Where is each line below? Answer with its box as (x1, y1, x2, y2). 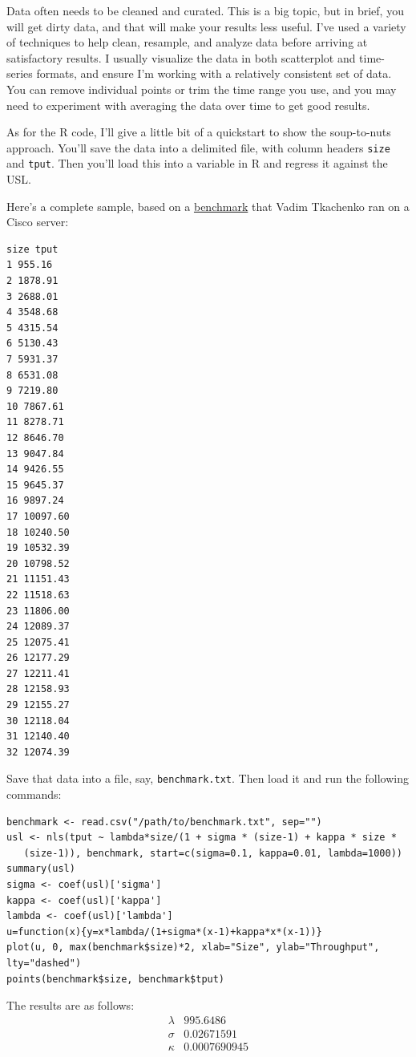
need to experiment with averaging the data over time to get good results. (6, 96, 370, 113)
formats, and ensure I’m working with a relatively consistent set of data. (36, 65, 392, 82)
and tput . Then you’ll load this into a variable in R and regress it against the (6, 155, 388, 172)
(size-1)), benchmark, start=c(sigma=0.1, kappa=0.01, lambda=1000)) (23, 847, 402, 859)
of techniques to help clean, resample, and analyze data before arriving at (6, 34, 368, 51)
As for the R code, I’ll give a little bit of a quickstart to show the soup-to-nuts (6, 124, 391, 140)
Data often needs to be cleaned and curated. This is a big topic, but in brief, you (6, 2, 404, 18)
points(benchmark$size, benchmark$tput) (6, 973, 225, 985)
